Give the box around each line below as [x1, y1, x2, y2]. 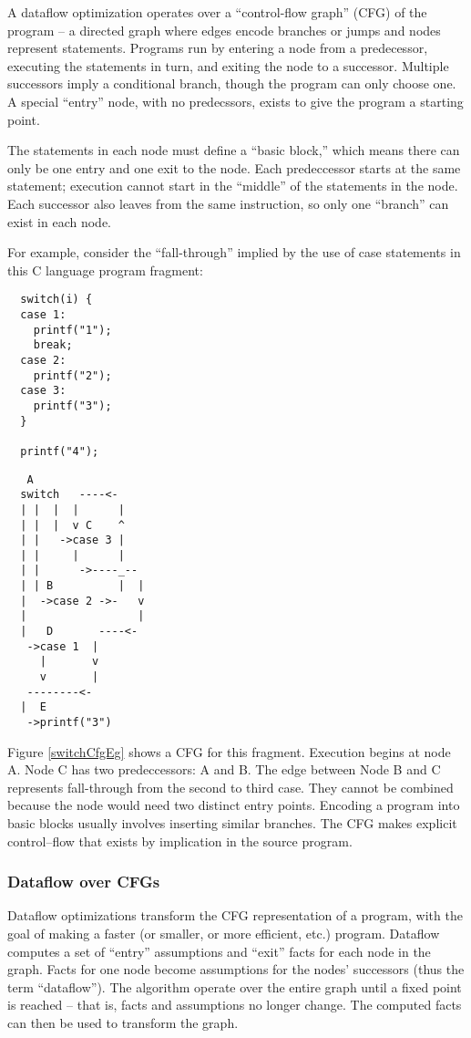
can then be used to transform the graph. [7, 1013, 239, 1033]
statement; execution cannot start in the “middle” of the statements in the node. [7, 176, 458, 195]
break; [33, 338, 73, 352]
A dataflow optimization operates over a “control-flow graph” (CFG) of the [7, 3, 427, 21]
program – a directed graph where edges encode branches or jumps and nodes [7, 20, 441, 39]
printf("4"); [20, 444, 99, 458]
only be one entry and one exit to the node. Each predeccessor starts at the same [7, 158, 461, 177]
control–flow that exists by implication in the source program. [7, 831, 353, 850]
